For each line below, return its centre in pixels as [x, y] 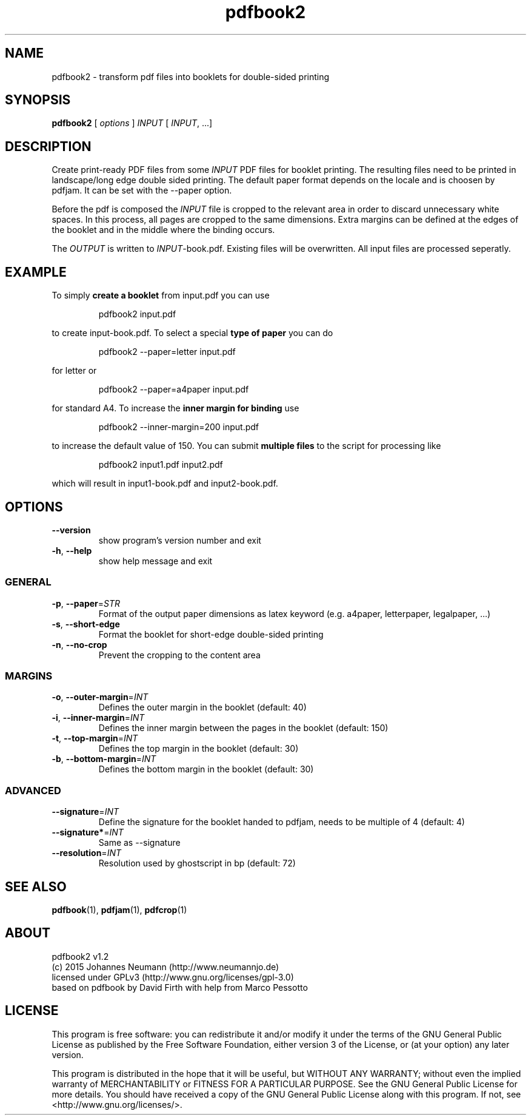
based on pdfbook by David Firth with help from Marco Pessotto [180, 987]
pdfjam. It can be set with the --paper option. [142, 191]
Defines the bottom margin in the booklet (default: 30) [206, 769]
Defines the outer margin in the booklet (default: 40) [202, 707]
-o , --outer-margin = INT [100, 697]
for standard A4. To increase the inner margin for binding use [175, 408]
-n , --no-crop [79, 644]
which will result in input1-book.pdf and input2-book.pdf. [165, 484]
